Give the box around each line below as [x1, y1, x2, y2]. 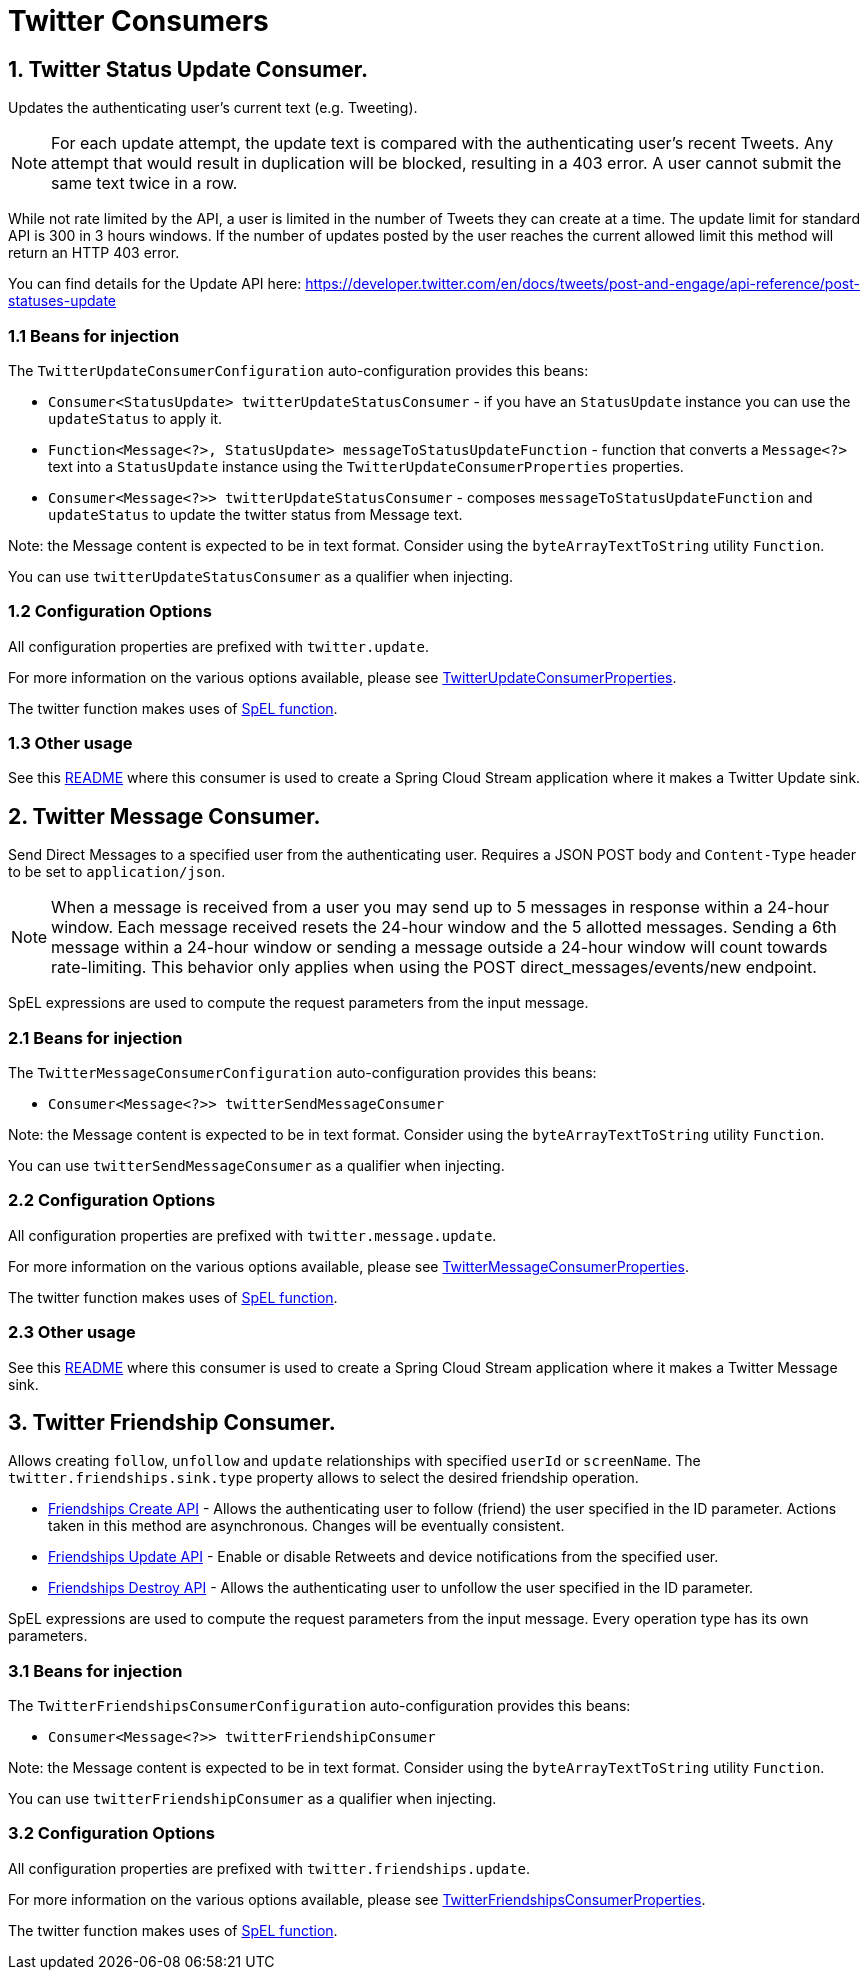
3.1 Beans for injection [8, 1660, 183, 1681]
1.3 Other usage [8, 733, 133, 754]
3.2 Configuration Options [8, 1823, 215, 1844]
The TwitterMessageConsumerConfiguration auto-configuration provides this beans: [8, 1064, 597, 1082]
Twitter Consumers [8, 4, 269, 38]
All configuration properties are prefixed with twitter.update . [8, 637, 429, 655]
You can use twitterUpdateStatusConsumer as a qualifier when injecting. [8, 567, 514, 585]
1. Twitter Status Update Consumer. [8, 56, 369, 82]
